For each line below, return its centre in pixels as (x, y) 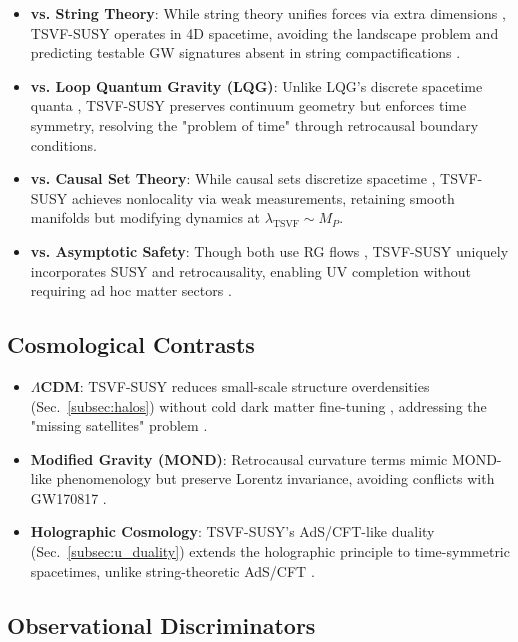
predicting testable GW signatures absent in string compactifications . (245, 52)
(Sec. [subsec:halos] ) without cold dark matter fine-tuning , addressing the (258, 405)
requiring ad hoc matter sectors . (131, 290)
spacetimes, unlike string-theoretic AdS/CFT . (172, 570)
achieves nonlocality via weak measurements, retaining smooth (263, 197)
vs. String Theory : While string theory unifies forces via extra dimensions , (268, 13)
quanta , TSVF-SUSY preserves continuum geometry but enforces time (248, 105)
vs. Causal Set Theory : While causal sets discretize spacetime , (233, 178)
